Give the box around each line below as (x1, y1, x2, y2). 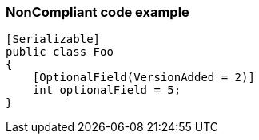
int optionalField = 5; (32, 84, 181, 97)
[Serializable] (6, 33, 101, 46)
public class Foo (6, 45, 114, 59)
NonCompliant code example (6, 4, 189, 20)
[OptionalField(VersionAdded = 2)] (32, 71, 255, 84)
